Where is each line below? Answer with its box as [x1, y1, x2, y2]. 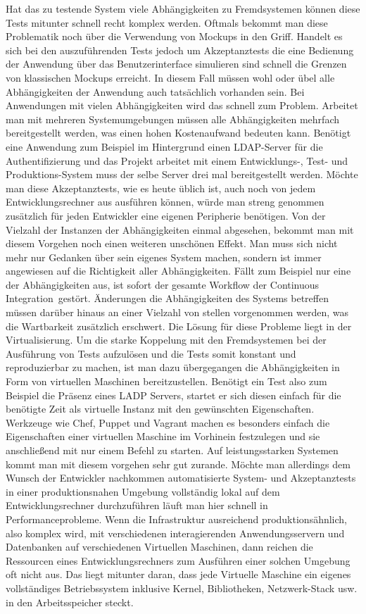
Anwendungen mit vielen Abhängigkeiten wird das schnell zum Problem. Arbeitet [6, 98, 358, 113]
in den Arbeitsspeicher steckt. [6, 594, 134, 609]
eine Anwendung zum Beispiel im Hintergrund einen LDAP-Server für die [6, 139, 323, 153]
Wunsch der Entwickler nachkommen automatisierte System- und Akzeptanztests [6, 470, 356, 485]
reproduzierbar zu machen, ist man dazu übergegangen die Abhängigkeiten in [6, 360, 340, 375]
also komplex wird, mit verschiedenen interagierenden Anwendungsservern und [6, 525, 345, 540]
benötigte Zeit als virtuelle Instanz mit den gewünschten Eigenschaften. [6, 401, 315, 416]
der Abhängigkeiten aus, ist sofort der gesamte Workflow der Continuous [6, 277, 320, 292]
